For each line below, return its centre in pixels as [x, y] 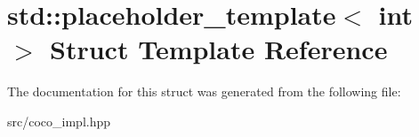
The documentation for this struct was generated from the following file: [204, 91]
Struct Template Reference [219, 49]
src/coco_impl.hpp [59, 121]
